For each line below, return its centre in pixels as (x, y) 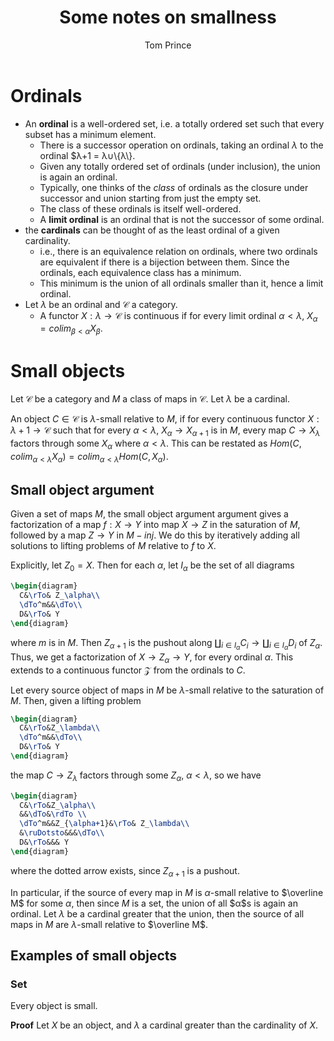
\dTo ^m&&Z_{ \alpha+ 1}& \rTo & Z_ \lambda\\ (104, 824)
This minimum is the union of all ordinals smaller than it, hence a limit (181, 283)
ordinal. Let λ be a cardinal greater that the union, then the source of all (157, 913)
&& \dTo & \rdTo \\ (53, 814)
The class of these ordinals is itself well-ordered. (140, 208)
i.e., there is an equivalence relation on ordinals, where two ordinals (178, 251)
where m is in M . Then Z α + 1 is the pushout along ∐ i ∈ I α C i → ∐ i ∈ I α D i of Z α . (166, 644)
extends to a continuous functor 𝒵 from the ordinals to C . (128, 670)
